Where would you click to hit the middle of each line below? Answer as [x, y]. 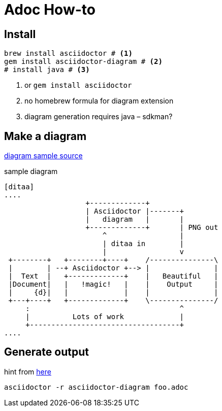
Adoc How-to [50, 10]
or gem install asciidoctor [78, 85]
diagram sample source [43, 156]
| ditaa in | [143, 244]
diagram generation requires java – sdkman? [99, 117]
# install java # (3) [47, 70]
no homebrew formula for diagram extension [99, 101]
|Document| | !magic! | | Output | [113, 284]
